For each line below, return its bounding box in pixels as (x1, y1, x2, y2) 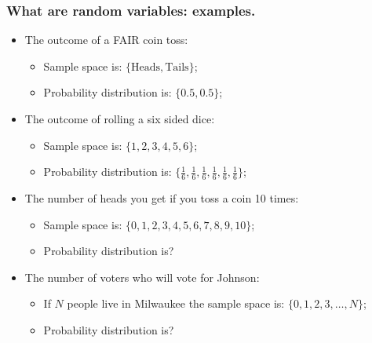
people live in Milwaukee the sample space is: (67, 295, 285, 312)
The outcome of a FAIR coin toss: (24, 31, 188, 48)
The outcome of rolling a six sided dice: (24, 111, 215, 126)
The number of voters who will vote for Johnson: (24, 268, 260, 285)
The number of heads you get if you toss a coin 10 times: (24, 190, 299, 206)
